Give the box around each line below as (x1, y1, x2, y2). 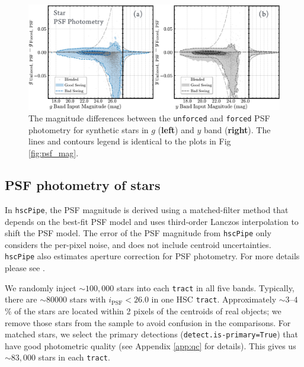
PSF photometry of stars (5, 176, 161, 194)
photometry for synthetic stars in (28, 123, 149, 136)
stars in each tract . (38, 351, 110, 363)
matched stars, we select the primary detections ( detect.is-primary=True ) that (5, 328, 299, 340)
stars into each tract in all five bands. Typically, (117, 281, 295, 294)
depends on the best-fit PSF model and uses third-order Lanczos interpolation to (5, 215, 299, 227)
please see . (5, 262, 45, 274)
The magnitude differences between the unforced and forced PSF (28, 112, 270, 124)
